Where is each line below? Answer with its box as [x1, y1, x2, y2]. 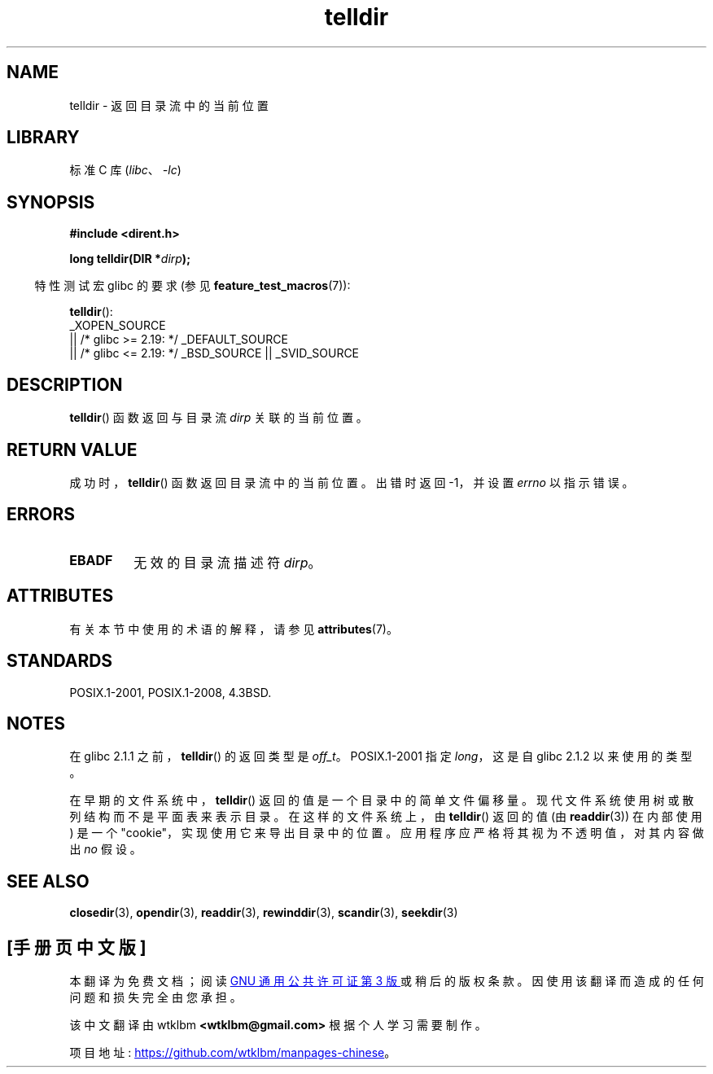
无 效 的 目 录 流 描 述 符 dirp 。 [133, 554, 322, 571]
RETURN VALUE [7, 439, 138, 460]
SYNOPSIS [7, 191, 95, 213]
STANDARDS [7, 651, 113, 672]
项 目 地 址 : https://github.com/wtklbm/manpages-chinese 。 [69, 1046, 396, 1060]
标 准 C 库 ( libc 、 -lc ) [69, 163, 182, 178]
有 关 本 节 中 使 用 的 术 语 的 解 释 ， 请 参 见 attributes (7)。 [69, 621, 398, 636]
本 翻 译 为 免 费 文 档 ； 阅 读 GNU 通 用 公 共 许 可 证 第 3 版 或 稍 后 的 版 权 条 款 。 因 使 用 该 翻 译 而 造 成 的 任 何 [69, 974, 704, 989]
